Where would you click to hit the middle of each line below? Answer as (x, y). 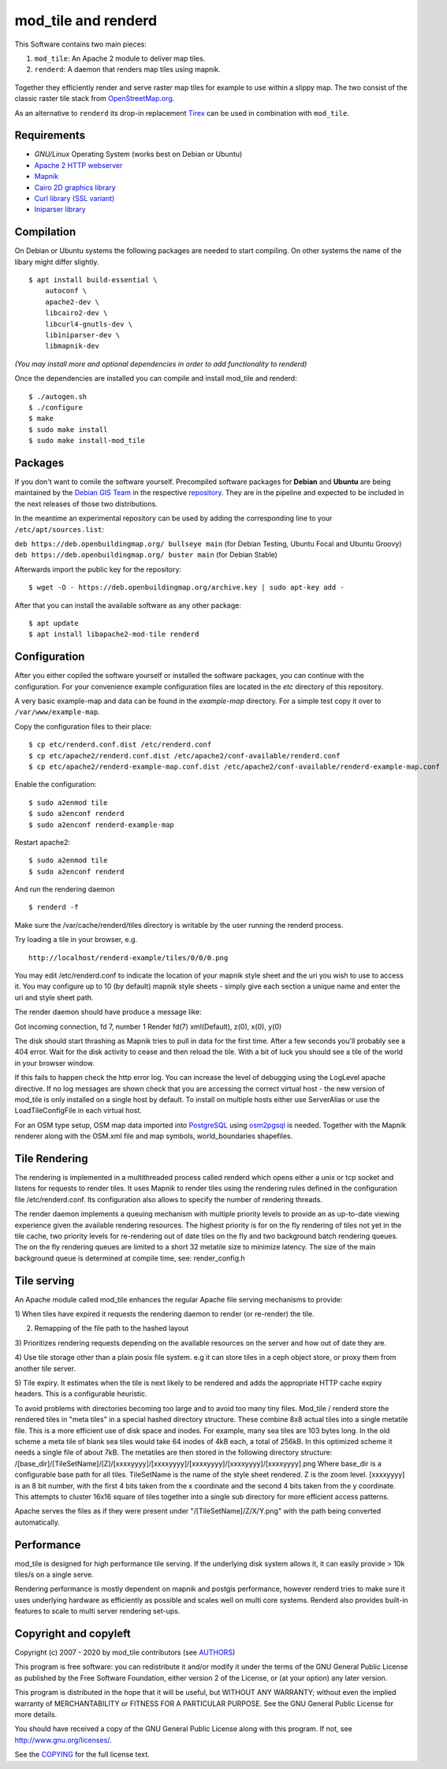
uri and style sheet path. (54, 997)
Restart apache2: (43, 842)
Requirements (50, 135)
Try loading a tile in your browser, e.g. (76, 940)
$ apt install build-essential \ (93, 280)
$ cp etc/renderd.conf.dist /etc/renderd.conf (120, 745)
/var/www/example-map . (57, 712)
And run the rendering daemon (65, 889)
